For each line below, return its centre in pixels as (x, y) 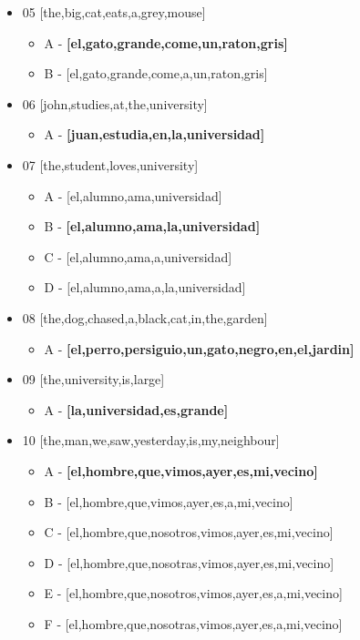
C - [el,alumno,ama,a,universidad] (138, 256)
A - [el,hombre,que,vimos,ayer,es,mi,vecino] (181, 470)
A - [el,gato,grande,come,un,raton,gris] (166, 42)
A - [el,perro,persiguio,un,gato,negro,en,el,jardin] (199, 348)
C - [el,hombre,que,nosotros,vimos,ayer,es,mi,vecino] (189, 532)
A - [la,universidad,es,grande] (136, 409)
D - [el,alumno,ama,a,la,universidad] (145, 287)
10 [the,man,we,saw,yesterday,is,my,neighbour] (151, 440)
